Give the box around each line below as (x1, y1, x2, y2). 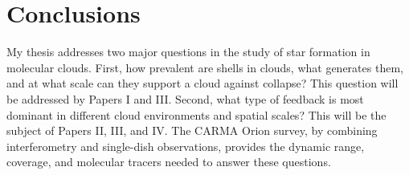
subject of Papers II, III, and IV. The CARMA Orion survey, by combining (6, 122, 378, 139)
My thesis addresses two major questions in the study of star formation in (6, 43, 370, 60)
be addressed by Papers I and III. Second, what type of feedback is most (6, 90, 364, 107)
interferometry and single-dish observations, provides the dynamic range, (6, 137, 365, 154)
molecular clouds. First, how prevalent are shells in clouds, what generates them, (6, 59, 403, 75)
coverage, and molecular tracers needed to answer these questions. (6, 153, 331, 170)
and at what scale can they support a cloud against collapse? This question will (6, 75, 399, 92)
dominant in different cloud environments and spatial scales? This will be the (6, 106, 387, 123)
